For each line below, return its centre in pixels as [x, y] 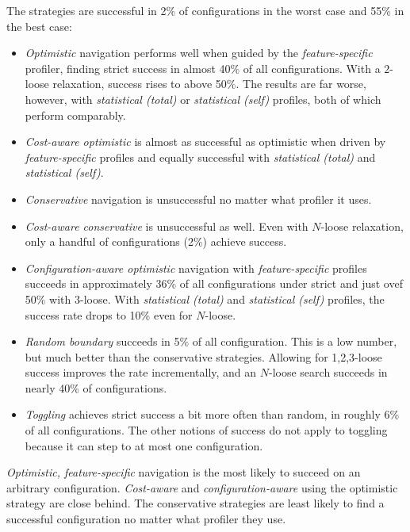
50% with [48, 299]
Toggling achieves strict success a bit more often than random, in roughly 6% [212, 414]
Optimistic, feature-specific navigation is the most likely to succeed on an [184, 472]
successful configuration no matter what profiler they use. [146, 519]
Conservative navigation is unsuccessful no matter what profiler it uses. [198, 199]
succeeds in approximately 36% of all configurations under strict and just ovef [214, 283]
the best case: [39, 26]
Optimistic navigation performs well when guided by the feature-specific [199, 53]
